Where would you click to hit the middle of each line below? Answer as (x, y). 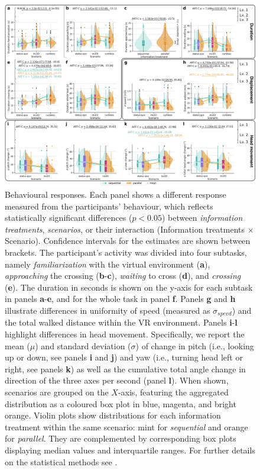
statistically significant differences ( (69, 218)
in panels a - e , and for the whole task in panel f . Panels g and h (120, 299)
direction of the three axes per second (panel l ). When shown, (117, 380)
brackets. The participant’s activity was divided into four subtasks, (126, 252)
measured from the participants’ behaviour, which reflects (109, 206)
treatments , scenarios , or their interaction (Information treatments (125, 229)
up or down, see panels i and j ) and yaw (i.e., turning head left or (124, 357)
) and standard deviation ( (83, 345)
